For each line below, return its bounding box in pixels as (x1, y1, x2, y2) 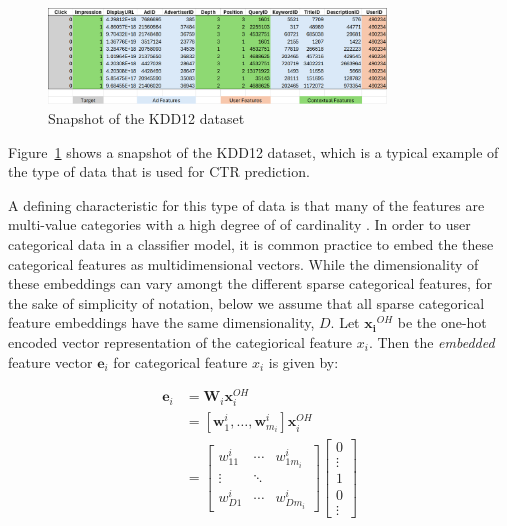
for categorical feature (113, 351, 248, 372)
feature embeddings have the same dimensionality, (8, 312, 315, 333)
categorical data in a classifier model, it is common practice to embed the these (8, 233, 494, 254)
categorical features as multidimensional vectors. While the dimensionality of (8, 253, 479, 274)
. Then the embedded (368, 331, 495, 352)
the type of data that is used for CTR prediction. (8, 161, 310, 182)
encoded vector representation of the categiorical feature (8, 331, 353, 352)
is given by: (268, 351, 339, 372)
